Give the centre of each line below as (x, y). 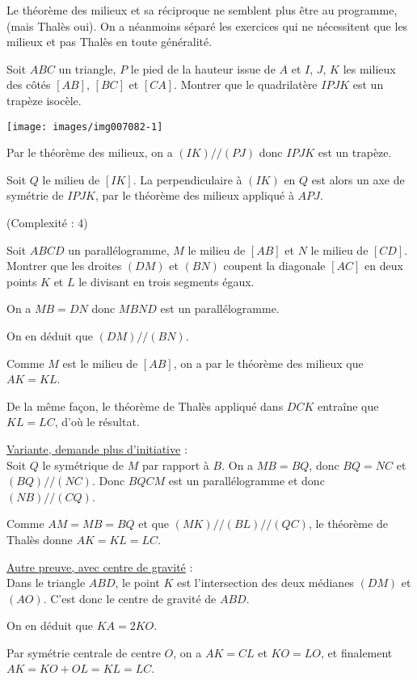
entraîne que (348, 405)
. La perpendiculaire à (187, 179)
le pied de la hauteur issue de (203, 68)
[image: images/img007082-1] (85, 127)
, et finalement (357, 652)
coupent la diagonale (274, 266)
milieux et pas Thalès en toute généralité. (110, 42)
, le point (137, 583)
